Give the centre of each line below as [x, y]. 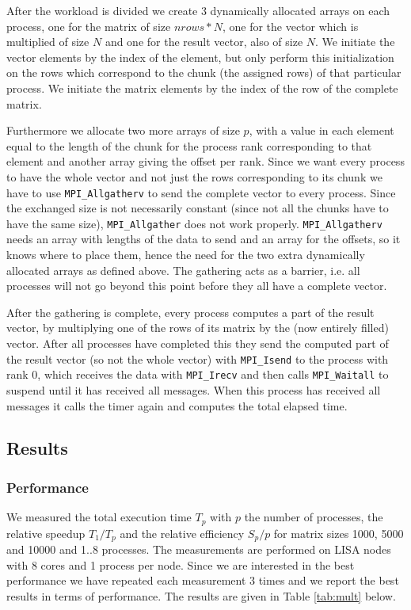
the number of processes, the [314, 517]
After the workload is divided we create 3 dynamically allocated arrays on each [198, 10]
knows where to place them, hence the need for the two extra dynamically [186, 255]
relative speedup [46, 533]
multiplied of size [48, 42]
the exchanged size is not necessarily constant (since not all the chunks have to [198, 208]
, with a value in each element [322, 130]
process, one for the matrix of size [89, 26]
